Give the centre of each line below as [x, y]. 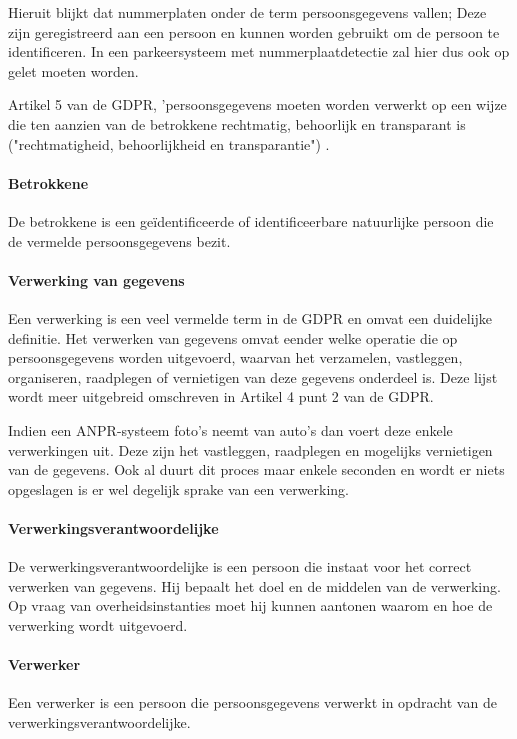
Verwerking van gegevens [96, 279]
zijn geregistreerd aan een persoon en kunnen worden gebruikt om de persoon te [254, 31]
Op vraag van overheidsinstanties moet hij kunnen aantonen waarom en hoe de [250, 605]
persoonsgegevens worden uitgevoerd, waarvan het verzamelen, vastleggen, [235, 357]
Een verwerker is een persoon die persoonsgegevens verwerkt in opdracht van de [252, 702]
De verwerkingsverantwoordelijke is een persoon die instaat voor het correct [240, 566]
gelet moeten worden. [73, 70]
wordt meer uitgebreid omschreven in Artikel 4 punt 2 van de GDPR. [221, 396]
